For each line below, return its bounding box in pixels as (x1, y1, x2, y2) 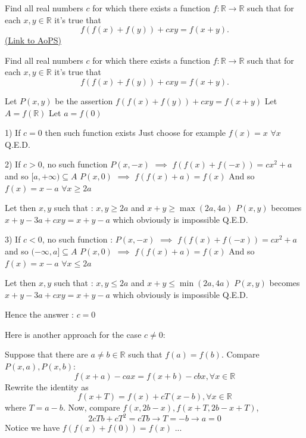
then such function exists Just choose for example (45, 126, 226, 139)
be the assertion (55, 94, 113, 107)
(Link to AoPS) (5, 34, 61, 46)
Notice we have (5, 421, 60, 434)
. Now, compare (63, 401, 120, 414)
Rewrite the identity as (5, 380, 89, 393)
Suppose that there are (5, 348, 88, 361)
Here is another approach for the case (5, 328, 142, 340)
